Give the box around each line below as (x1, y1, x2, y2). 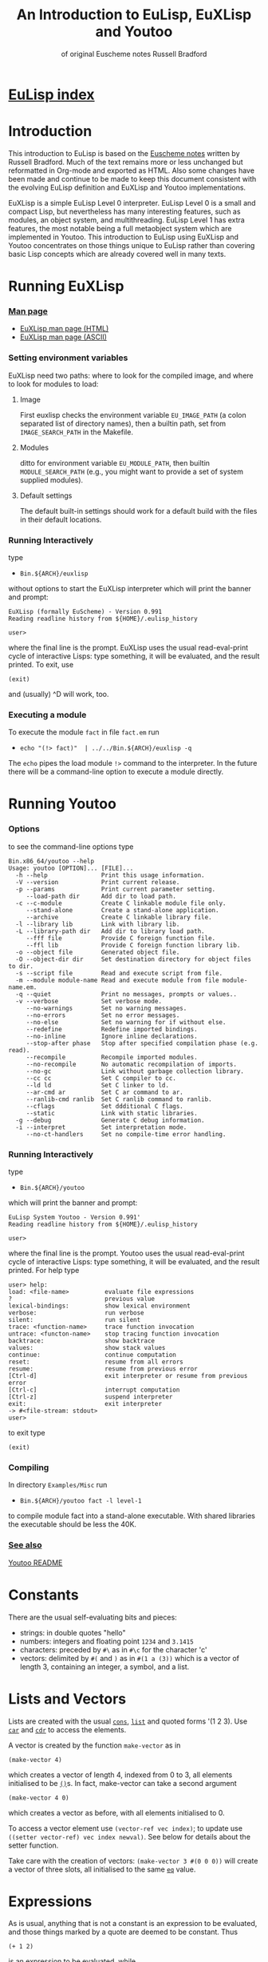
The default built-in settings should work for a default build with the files (19, 506, 258, 515)
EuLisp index (8, 86, 95, 103)
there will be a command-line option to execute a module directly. (8, 767, 224, 777)
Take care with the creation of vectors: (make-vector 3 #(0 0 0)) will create (8, 1856, 258, 1865)
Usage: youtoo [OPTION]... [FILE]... (8, 864, 134, 872)
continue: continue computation (8, 1351, 177, 1359)
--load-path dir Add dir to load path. (26, 892, 177, 900)
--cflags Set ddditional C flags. (26, 1102, 183, 1110)
